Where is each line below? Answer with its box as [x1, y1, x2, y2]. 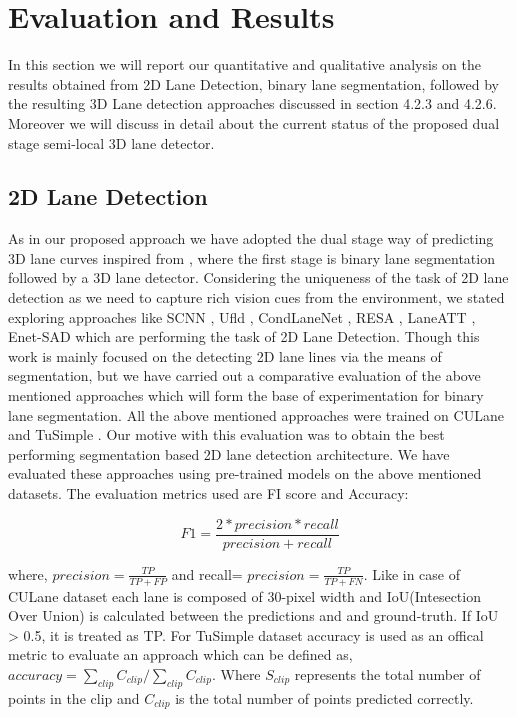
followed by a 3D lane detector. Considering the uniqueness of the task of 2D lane [8, 267, 509, 288]
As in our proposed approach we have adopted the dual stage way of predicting [8, 228, 494, 249]
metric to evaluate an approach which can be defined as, [8, 644, 353, 665]
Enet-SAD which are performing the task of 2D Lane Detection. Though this [8, 326, 480, 347]
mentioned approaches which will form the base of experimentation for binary [8, 385, 484, 406]
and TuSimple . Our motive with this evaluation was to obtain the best [8, 424, 445, 445]
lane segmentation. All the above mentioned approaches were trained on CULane [8, 404, 504, 425]
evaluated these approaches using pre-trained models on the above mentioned [8, 463, 482, 484]
